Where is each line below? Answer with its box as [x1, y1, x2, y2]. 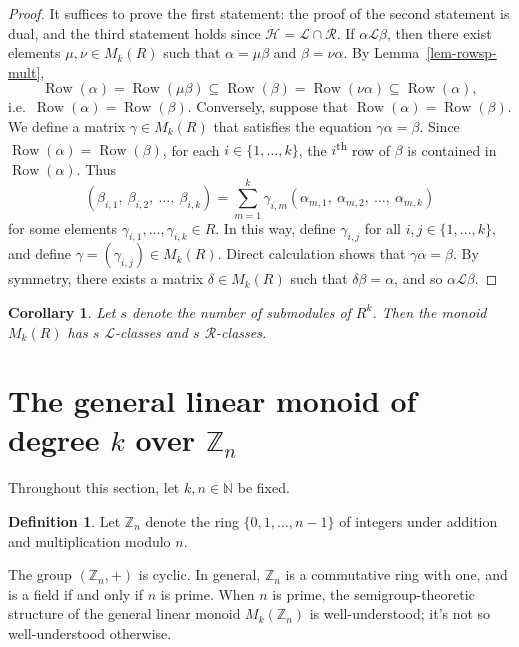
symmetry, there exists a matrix [8, 268, 204, 289]
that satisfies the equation [213, 115, 372, 136]
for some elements [8, 217, 118, 238]
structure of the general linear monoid [8, 603, 241, 624]
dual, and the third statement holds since [8, 22, 261, 43]
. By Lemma [343, 42, 420, 63]
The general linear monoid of [8, 380, 417, 421]
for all [364, 217, 401, 238]
